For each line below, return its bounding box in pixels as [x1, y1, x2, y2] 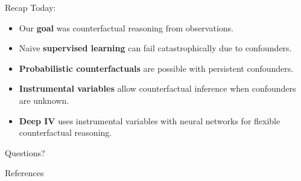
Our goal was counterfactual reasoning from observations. [19, 21, 233, 34]
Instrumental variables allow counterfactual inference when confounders [19, 82, 296, 95]
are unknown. [19, 94, 69, 106]
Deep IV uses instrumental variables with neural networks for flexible [19, 114, 280, 127]
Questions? [5, 146, 45, 159]
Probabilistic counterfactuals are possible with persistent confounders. [19, 62, 294, 74]
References [5, 167, 44, 179]
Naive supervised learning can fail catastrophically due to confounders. [19, 42, 292, 54]
